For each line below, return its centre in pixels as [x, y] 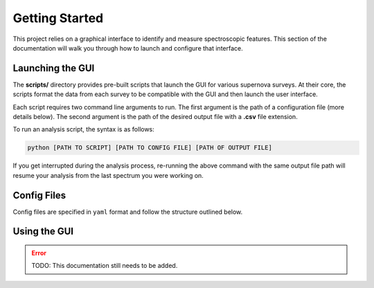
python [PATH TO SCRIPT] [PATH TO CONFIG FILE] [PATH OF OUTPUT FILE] [150, 148]
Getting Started [58, 18]
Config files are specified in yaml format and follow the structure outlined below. [128, 212]
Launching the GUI [54, 68]
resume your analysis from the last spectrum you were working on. [108, 175]
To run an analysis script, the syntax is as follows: [84, 129]
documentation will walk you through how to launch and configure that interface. [128, 48]
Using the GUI [43, 232]
